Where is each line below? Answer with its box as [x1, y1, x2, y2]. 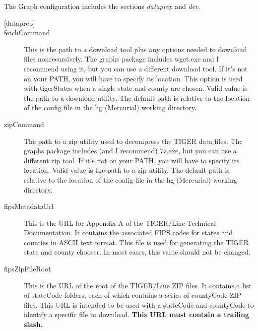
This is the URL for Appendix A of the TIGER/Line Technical [24, 217, 216, 228]
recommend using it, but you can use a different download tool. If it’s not [24, 63, 248, 73]
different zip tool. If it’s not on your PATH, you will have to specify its [24, 155, 240, 165]
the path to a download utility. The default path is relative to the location [24, 92, 250, 103]
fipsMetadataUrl [4, 201, 54, 211]
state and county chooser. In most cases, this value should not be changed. [24, 247, 251, 257]
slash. [24, 319, 43, 330]
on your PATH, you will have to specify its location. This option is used [24, 73, 243, 83]
